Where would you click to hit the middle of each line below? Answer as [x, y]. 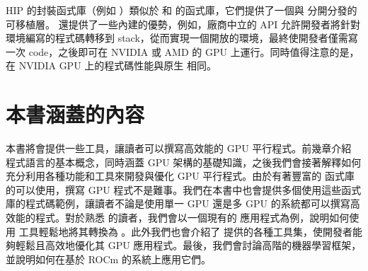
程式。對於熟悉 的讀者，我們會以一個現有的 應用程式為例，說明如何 [192, 218]
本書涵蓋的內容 [75, 114]
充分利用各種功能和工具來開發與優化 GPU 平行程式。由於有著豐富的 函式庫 [180, 176]
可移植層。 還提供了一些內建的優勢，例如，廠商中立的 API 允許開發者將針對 [183, 24]
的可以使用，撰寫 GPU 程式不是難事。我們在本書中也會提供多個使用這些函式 [184, 189]
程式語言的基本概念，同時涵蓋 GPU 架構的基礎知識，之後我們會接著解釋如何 [184, 162]
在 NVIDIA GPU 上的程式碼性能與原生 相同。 [111, 65]
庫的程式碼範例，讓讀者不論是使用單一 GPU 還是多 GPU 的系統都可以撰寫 [178, 203]
